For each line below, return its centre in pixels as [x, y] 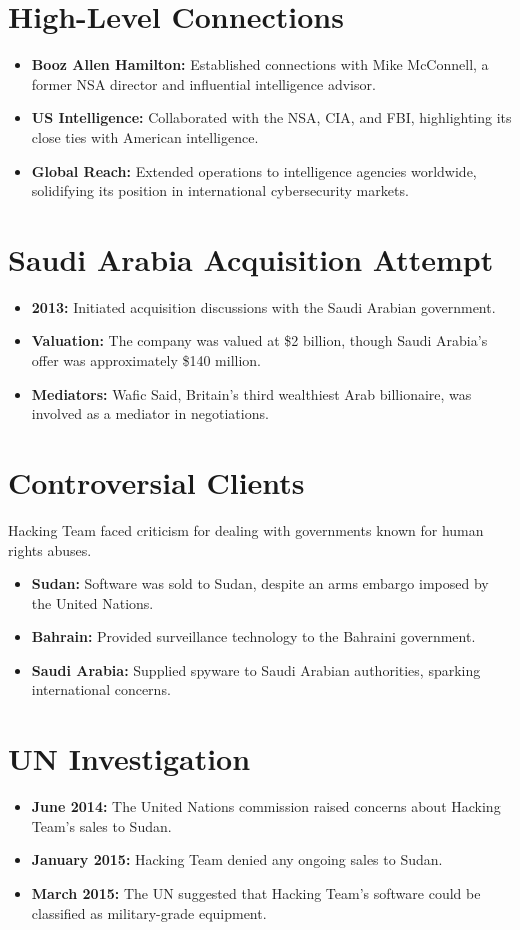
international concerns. [101, 689]
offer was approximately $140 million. [146, 360]
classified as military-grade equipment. [149, 912]
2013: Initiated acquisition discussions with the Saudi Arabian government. [263, 306]
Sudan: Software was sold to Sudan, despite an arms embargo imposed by [260, 583]
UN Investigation [129, 758]
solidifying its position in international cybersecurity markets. [220, 190]
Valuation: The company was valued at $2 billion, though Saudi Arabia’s [259, 340]
